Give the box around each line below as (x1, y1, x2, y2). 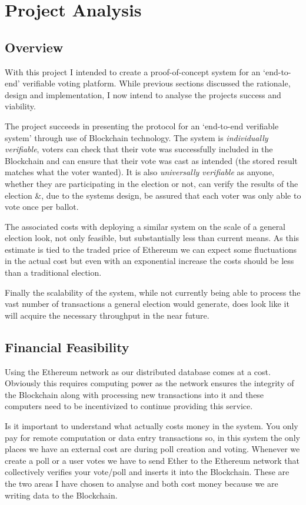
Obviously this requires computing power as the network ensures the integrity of (5, 377, 294, 389)
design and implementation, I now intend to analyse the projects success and (5, 88, 281, 101)
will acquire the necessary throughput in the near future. (5, 309, 209, 321)
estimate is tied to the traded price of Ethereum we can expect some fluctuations (5, 243, 297, 255)
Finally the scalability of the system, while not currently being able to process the (5, 286, 301, 298)
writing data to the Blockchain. (5, 489, 118, 501)
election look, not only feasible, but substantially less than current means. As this (5, 232, 300, 244)
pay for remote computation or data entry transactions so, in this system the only (5, 431, 300, 443)
